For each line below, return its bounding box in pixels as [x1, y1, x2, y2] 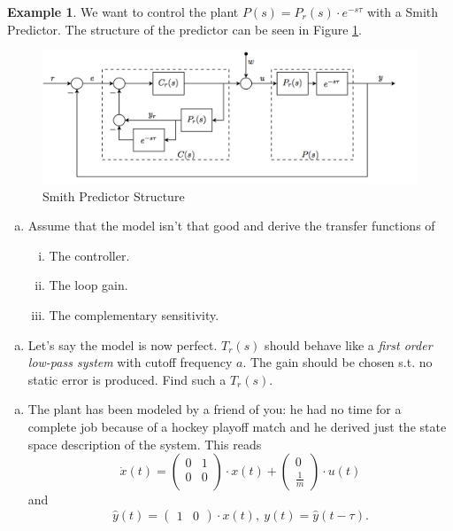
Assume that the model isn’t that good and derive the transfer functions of [27, 216, 435, 235]
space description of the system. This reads [27, 434, 262, 453]
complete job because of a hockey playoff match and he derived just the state [27, 418, 447, 436]
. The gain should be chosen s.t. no [242, 353, 433, 371]
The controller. [49, 246, 130, 264]
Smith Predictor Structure [42, 186, 185, 205]
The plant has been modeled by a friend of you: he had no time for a [27, 400, 402, 418]
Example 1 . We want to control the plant [7, 3, 239, 20]
